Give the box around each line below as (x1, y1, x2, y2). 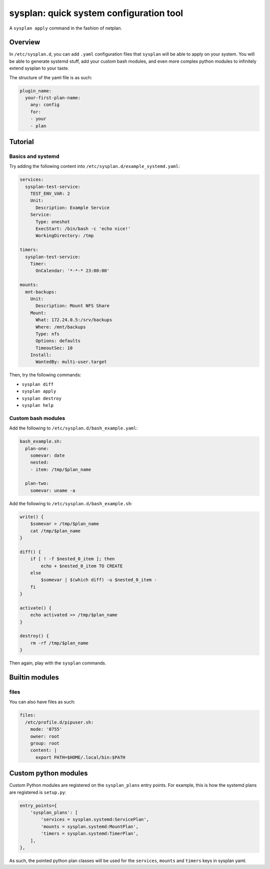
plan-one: (25, 446, 49, 451)
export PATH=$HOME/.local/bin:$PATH (35, 754, 125, 760)
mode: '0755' (30, 727, 62, 732)
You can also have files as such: (9, 699, 75, 705)
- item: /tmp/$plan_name (30, 467, 91, 472)
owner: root (30, 733, 60, 739)
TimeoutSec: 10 (35, 345, 73, 351)
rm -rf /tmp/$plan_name (30, 640, 88, 646)
